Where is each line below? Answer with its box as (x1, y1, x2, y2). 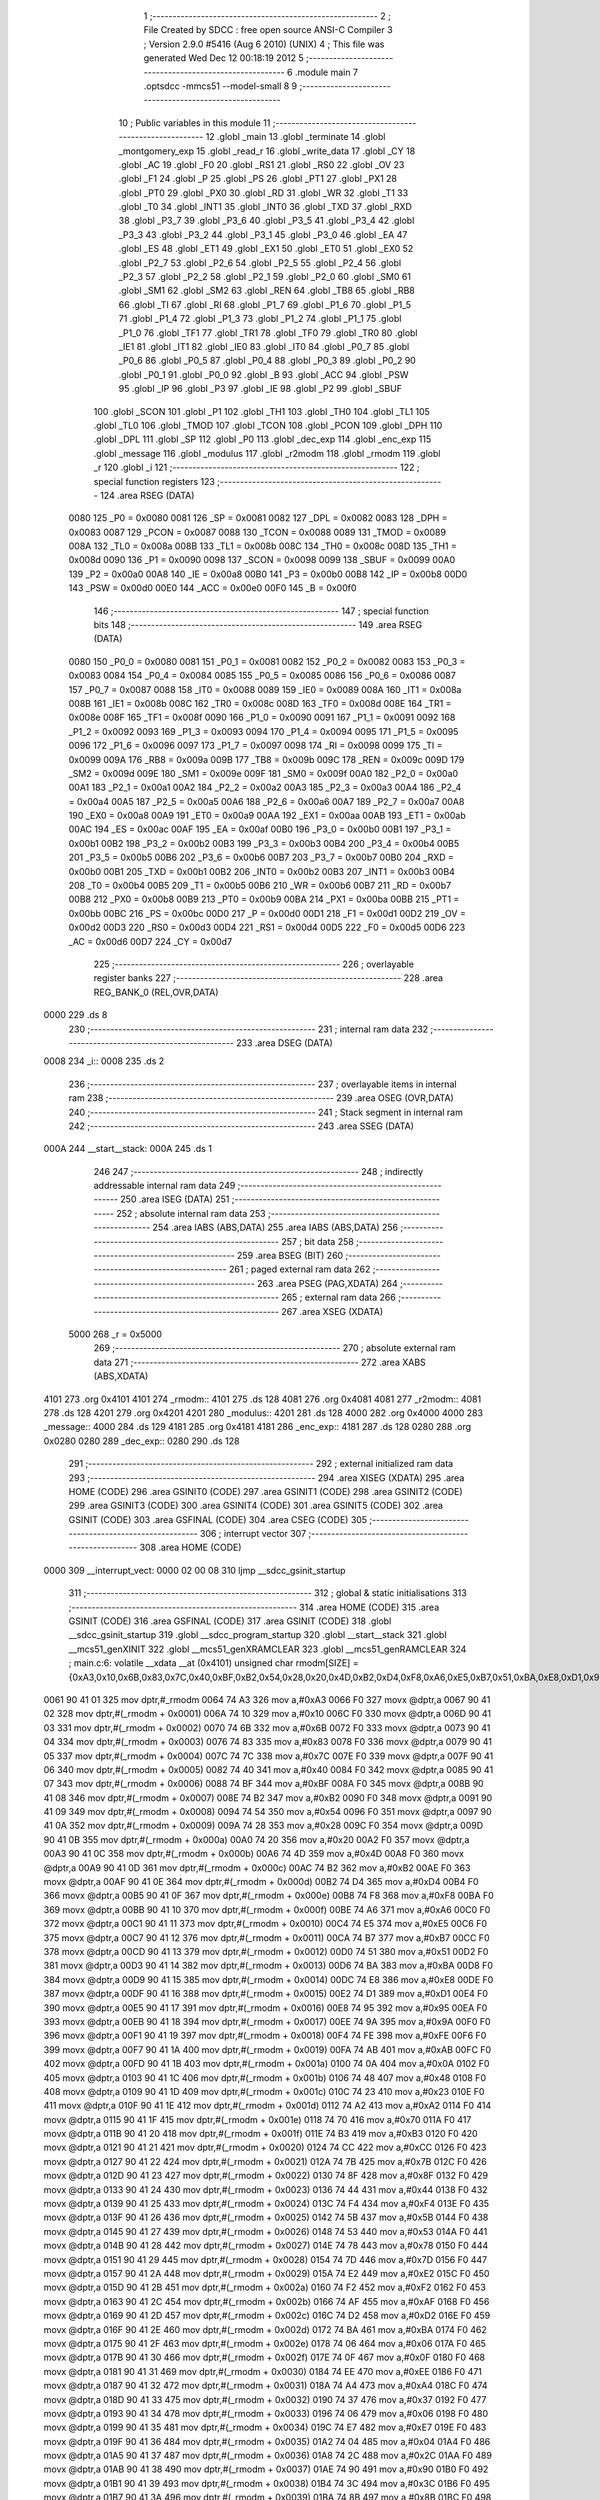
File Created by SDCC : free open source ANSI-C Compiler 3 (143, 24, 394, 36)
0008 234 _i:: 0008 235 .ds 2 (43, 1055, 165, 1067)
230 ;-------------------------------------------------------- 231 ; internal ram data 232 (68, 1023, 429, 1035)
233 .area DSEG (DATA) (235, 1036, 334, 1049)
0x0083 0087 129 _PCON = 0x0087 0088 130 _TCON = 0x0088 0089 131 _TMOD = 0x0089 (68, 526, 447, 538)
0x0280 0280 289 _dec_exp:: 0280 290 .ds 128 (43, 1435, 240, 1447)
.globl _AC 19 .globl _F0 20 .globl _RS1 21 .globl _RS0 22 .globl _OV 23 (118, 158, 405, 170)
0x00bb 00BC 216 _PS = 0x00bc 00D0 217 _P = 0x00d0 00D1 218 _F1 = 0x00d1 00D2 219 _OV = (68, 907, 467, 919)
